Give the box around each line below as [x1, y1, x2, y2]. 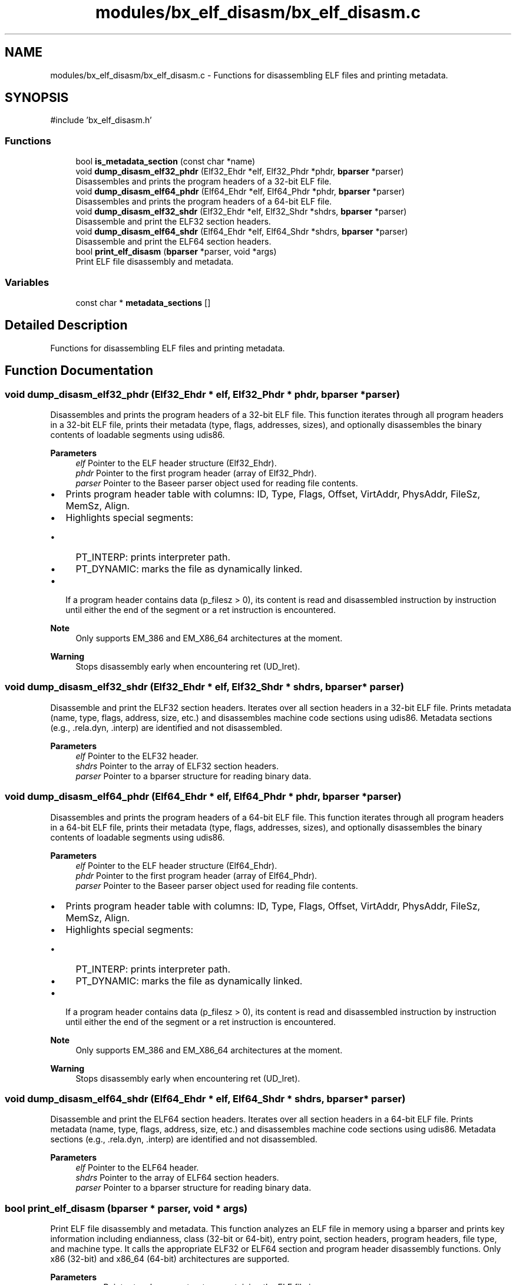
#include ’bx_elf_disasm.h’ [50, 115, 152, 126]
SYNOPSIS [5, 90, 69, 106]
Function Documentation [5, 363, 153, 378]
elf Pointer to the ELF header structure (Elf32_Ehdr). [75, 458, 277, 468]
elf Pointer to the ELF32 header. [75, 750, 199, 761]
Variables [5, 276, 49, 288]
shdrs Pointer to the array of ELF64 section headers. [75, 1172, 279, 1183]
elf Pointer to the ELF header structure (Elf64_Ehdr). [75, 860, 277, 871]
